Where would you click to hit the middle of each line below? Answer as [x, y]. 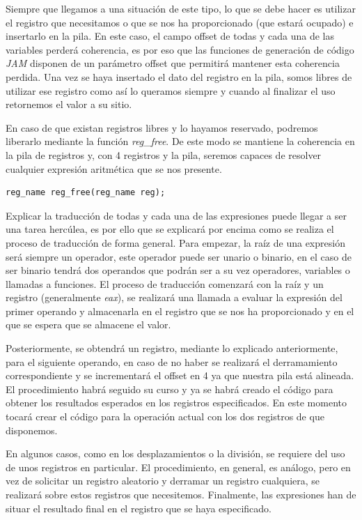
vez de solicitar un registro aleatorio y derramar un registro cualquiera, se [163, 481]
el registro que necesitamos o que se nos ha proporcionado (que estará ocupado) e [180, 22]
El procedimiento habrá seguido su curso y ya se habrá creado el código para [170, 389]
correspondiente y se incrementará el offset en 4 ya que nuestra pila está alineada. [180, 375]
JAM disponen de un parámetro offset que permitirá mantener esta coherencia [173, 63]
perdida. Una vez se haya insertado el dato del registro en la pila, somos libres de [179, 76]
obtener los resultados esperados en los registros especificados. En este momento [176, 403]
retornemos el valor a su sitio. [69, 104]
